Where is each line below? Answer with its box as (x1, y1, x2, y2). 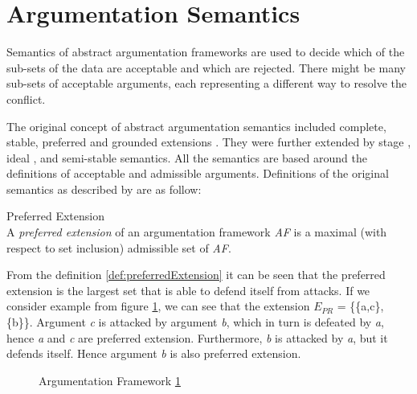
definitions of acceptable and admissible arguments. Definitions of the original (6, 165, 389, 182)
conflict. (6, 90, 46, 107)
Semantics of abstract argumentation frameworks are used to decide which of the (6, 43, 405, 60)
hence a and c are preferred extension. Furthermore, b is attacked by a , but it (6, 329, 388, 346)
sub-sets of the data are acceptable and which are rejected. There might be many (6, 59, 406, 76)
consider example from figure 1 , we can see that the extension (6, 298, 310, 314)
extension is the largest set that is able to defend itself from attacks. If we (6, 281, 370, 298)
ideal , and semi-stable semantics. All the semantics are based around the (6, 149, 367, 166)
